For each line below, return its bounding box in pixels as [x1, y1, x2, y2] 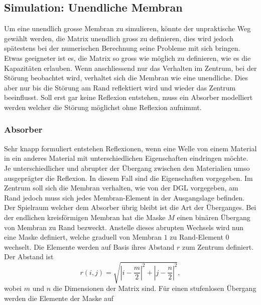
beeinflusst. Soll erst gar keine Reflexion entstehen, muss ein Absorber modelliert [4, 92, 253, 103]
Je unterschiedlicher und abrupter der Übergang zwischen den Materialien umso [4, 162, 250, 173]
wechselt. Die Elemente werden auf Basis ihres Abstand [4, 241, 175, 252]
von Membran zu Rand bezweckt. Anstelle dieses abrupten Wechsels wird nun [4, 222, 244, 232]
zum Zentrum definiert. [182, 241, 254, 252]
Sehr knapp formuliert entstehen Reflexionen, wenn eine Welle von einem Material [4, 143, 257, 153]
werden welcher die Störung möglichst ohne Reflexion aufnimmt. [4, 101, 202, 112]
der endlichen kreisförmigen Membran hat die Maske [4, 212, 166, 222]
